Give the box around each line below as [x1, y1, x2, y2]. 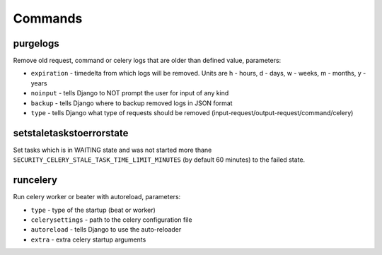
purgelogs [13, 37, 59, 49]
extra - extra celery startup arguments [30, 235, 146, 244]
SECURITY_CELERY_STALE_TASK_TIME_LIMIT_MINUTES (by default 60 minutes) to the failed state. [13, 155, 306, 164]
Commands [13, 11, 83, 26]
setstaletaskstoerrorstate [13, 127, 129, 139]
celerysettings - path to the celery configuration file [30, 215, 192, 224]
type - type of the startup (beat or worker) [30, 206, 156, 214]
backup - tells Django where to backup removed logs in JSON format [30, 99, 233, 107]
